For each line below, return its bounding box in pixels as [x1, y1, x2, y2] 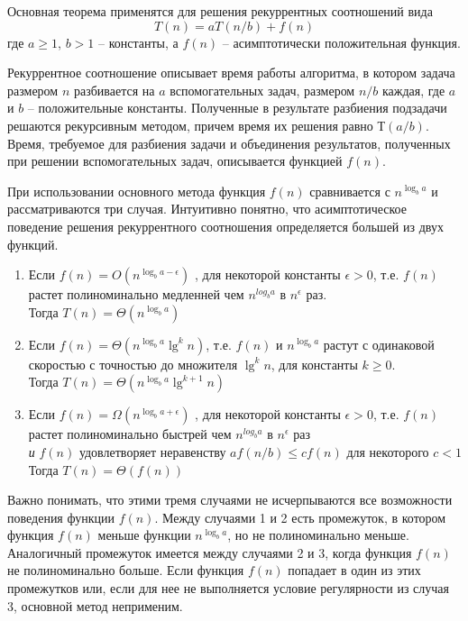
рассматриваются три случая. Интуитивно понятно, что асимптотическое [7, 199, 407, 218]
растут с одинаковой [323, 334, 435, 353]
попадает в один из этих [288, 561, 421, 580]
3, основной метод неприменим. [7, 596, 183, 615]
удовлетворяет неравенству [78, 442, 226, 461]
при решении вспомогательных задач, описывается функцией [7, 151, 343, 170]
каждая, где [381, 80, 445, 99]
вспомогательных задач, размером [170, 80, 355, 99]
